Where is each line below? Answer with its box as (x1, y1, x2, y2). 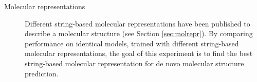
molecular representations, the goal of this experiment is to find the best (25, 48, 253, 59)
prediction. (25, 68, 59, 78)
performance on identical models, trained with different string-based (25, 38, 239, 48)
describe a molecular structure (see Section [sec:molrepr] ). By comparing (25, 28, 253, 39)
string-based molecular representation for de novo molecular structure (25, 58, 244, 68)
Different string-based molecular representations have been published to (25, 18, 250, 29)
